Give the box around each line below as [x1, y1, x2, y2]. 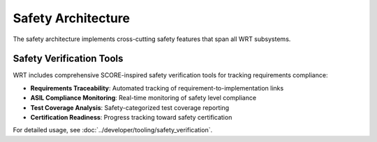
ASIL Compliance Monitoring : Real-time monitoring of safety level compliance [30, 94, 257, 102]
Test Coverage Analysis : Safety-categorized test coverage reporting [30, 103, 230, 111]
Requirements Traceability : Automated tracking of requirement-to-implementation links [30, 84, 284, 92]
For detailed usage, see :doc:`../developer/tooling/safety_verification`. [13, 126, 213, 134]
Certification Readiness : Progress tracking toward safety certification [30, 113, 232, 122]
